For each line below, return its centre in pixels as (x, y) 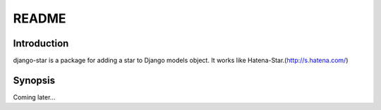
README (40, 18)
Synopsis (34, 80)
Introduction (41, 43)
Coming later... (34, 97)
